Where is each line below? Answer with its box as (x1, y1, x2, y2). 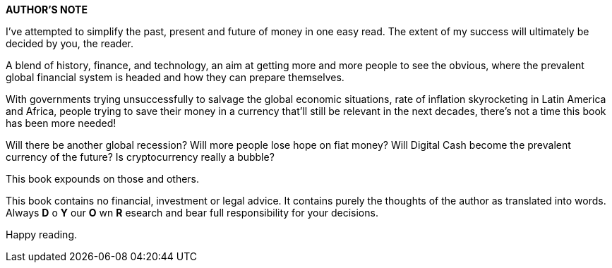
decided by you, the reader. (6, 37, 134, 49)
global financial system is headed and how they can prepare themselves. (6, 71, 344, 83)
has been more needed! (6, 117, 116, 129)
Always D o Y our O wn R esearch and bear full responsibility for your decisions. (6, 207, 378, 219)
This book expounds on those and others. (6, 173, 200, 185)
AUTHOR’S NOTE (6, 4, 88, 16)
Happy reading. (6, 229, 77, 240)
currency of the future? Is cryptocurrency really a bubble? (6, 151, 275, 163)
